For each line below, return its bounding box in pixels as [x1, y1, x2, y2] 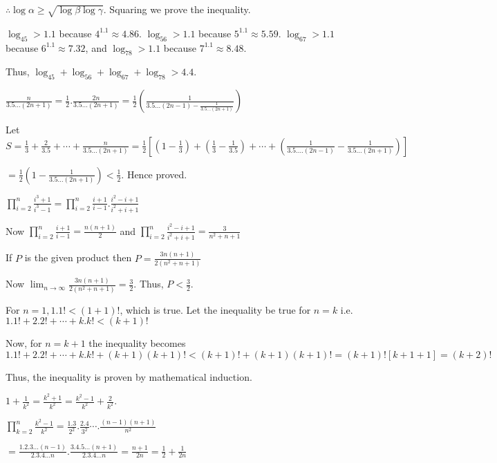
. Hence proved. [121, 167, 187, 181]
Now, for [6, 336, 42, 350]
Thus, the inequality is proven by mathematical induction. [6, 369, 252, 384]
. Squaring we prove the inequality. [103, 2, 251, 16]
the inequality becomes [88, 336, 186, 350]
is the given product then [24, 250, 132, 265]
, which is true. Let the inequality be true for [120, 302, 311, 316]
